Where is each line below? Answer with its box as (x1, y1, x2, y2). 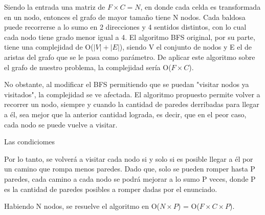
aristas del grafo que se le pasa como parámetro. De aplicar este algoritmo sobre (4, 51, 255, 62)
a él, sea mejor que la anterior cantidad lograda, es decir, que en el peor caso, (4, 109, 247, 119)
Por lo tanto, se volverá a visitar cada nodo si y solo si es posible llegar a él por (4, 153, 253, 164)
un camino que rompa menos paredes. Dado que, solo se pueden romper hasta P (4, 163, 255, 174)
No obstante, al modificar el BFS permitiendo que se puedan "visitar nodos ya (4, 79, 249, 90)
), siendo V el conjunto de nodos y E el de (119, 41, 252, 52)
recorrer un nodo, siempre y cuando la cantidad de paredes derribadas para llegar (4, 99, 259, 110)
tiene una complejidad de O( (4, 41, 94, 52)
